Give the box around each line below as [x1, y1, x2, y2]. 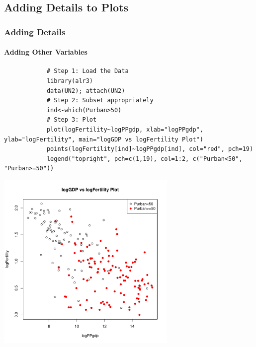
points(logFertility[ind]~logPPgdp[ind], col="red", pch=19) [46, 145, 254, 153]
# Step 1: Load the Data [46, 68, 129, 75]
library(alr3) [46, 77, 93, 85]
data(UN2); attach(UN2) [46, 87, 125, 94]
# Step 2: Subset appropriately [46, 97, 154, 104]
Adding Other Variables [4, 47, 87, 57]
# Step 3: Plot [46, 116, 97, 124]
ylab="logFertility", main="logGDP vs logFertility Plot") [4, 136, 203, 143]
